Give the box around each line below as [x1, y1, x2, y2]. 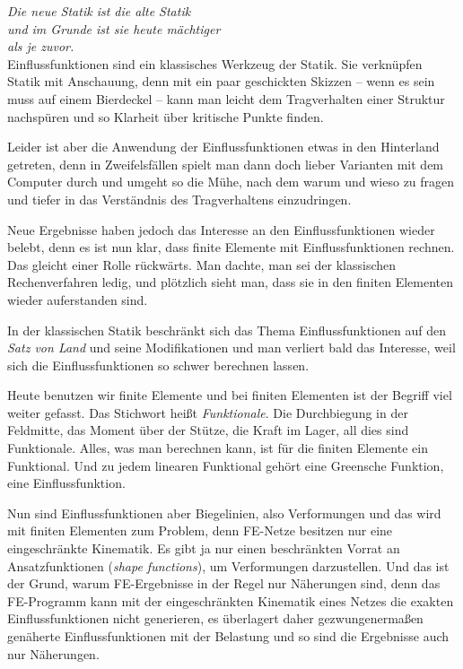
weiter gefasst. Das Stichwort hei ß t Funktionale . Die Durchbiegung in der [7, 403, 408, 421]
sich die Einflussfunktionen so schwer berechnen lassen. [7, 355, 310, 374]
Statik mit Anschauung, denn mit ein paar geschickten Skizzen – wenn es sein [7, 72, 435, 91]
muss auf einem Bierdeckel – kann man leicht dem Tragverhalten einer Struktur [7, 89, 445, 108]
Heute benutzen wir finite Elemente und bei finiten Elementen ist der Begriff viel [7, 386, 452, 404]
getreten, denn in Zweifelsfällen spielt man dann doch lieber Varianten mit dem [7, 154, 444, 173]
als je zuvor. [7, 37, 74, 56]
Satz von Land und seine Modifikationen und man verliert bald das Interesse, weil [7, 338, 456, 357]
